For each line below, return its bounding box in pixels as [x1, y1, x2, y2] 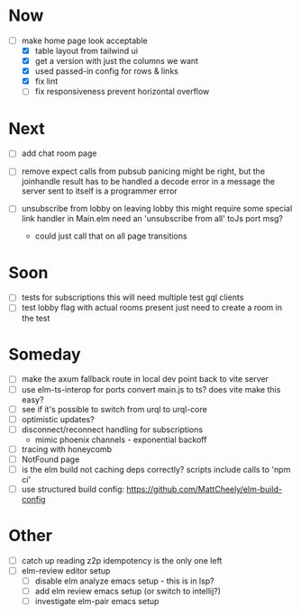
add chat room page [21, 148, 97, 158]
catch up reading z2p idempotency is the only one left [21, 555, 223, 565]
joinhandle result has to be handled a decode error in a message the [21, 176, 276, 187]
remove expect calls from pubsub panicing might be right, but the [21, 166, 266, 176]
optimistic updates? [21, 413, 96, 424]
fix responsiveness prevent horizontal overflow [34, 86, 210, 97]
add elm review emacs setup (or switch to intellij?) [34, 586, 222, 597]
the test [21, 312, 50, 323]
